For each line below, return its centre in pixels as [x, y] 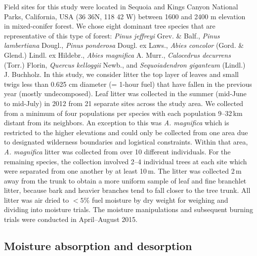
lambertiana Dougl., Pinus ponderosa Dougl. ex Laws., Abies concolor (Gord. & [124, 45]
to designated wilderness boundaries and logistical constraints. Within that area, [126, 142]
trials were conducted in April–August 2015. [71, 219]
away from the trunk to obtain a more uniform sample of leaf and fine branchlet [125, 180]
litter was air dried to [37, 200]
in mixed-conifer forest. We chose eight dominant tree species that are [110, 26]
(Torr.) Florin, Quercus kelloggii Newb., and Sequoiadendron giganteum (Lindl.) [125, 64]
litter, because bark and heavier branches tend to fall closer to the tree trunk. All [127, 190]
